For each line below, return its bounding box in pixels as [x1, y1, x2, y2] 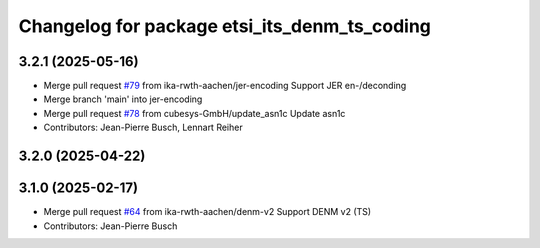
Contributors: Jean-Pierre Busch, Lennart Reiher [43, 121, 244, 134]
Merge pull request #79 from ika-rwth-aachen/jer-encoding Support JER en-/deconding [43, 80, 407, 92]
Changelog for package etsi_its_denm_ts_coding [18, 15, 432, 37]
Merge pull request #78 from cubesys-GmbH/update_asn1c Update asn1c [43, 107, 346, 119]
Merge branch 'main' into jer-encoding [43, 93, 203, 105]
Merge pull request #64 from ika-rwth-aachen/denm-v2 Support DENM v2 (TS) [43, 206, 372, 218]
